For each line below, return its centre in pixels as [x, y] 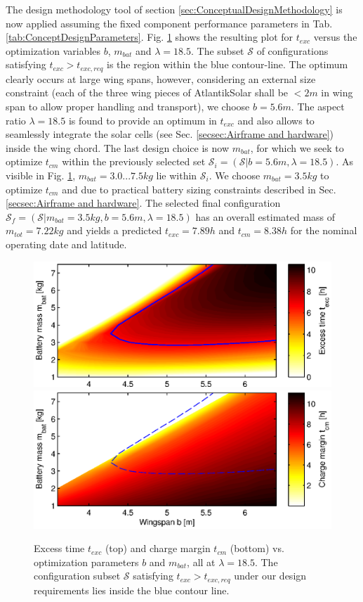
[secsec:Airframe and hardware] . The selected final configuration [143, 203]
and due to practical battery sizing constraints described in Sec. [199, 189]
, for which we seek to [297, 147]
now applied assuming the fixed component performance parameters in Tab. [169, 23]
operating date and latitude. [66, 244]
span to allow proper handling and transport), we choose [128, 107]
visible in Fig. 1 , [41, 175]
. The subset [217, 50]
